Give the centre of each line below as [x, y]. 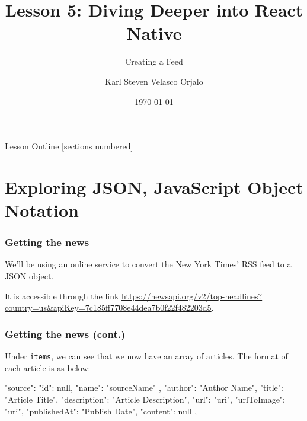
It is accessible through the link [62, 296]
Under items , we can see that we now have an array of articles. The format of [146, 356]
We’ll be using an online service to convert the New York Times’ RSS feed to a [148, 264]
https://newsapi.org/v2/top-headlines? [192, 296]
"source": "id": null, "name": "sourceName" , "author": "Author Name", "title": [144, 387]
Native [154, 33]
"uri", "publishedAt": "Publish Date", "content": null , [101, 411]
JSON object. [29, 276]
